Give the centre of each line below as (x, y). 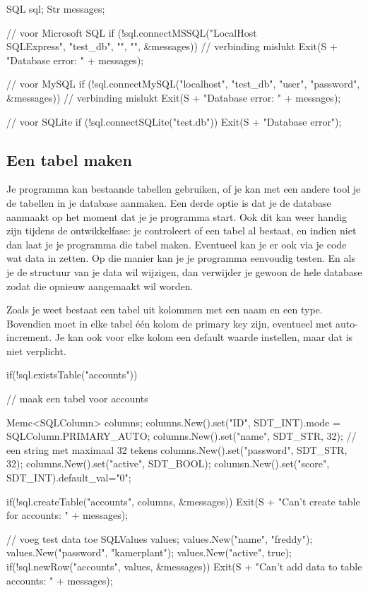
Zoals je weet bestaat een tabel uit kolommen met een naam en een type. (165, 310)
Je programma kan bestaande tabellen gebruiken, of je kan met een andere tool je (184, 189)
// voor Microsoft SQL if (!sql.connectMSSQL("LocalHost (132, 32)
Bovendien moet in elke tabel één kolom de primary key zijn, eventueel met (170, 323)
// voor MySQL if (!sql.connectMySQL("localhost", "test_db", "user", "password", (183, 84)
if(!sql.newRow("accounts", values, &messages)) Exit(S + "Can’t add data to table (184, 567)
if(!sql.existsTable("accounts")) (72, 375)
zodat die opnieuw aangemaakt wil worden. (100, 286)
